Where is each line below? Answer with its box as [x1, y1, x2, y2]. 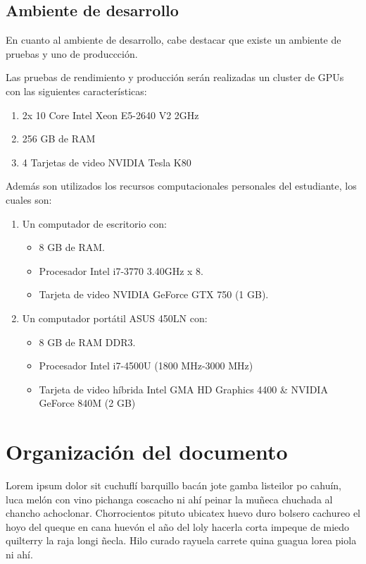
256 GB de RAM [22, 131, 96, 146]
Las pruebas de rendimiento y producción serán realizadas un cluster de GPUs [6, 70, 344, 85]
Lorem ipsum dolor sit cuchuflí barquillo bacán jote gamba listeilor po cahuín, [6, 478, 342, 493]
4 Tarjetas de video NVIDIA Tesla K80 [22, 154, 191, 169]
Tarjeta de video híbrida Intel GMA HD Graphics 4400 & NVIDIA [39, 381, 328, 396]
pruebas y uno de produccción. [6, 46, 138, 61]
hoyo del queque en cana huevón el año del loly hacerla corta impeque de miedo [6, 519, 350, 534]
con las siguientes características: [6, 83, 147, 98]
